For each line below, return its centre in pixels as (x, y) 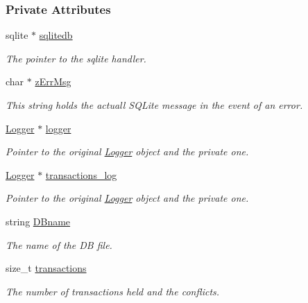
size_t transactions (46, 268)
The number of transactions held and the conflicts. (113, 291)
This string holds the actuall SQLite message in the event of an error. (154, 105)
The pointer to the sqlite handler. (76, 58)
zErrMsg (53, 81)
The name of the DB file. (59, 244)
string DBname (38, 221)
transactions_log (81, 174)
